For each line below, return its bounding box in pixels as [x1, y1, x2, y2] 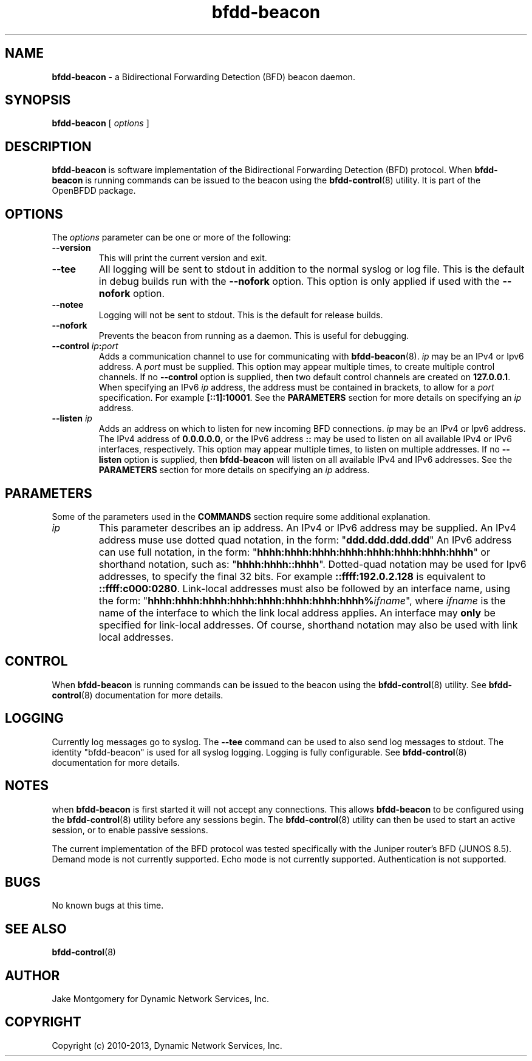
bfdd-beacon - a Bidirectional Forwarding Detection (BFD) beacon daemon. [52, 71, 355, 82]
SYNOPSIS [5, 92, 71, 108]
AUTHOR [5, 967, 60, 983]
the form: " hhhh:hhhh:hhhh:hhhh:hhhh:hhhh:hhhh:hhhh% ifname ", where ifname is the [98, 594, 506, 607]
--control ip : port [52, 341, 118, 352]
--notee [52, 299, 84, 310]
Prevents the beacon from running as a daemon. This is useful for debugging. [98, 330, 409, 341]
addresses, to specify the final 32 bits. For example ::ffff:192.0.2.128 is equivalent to [98, 570, 486, 582]
